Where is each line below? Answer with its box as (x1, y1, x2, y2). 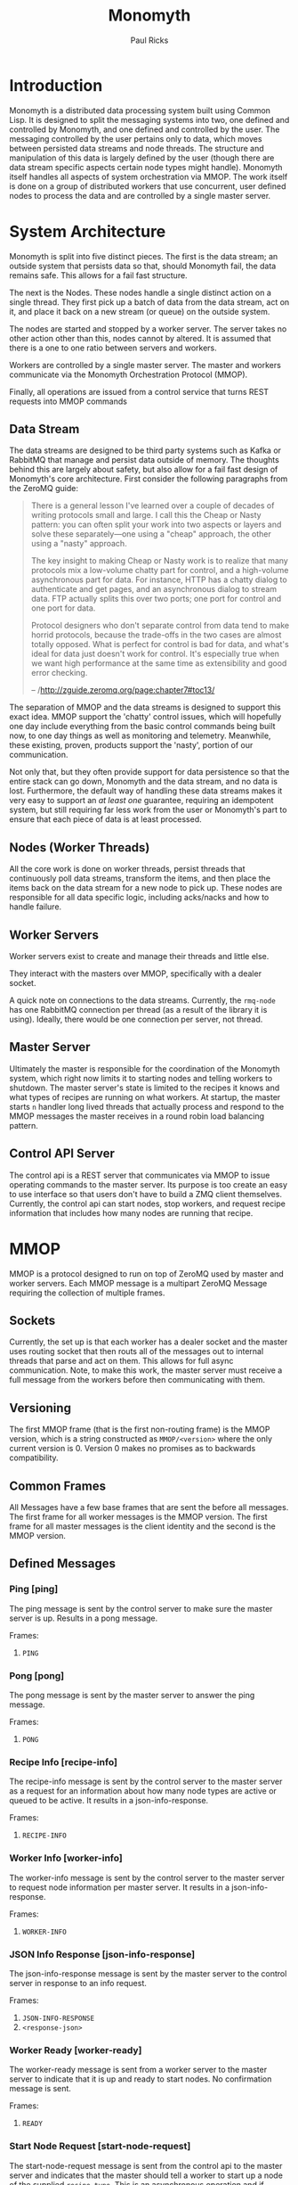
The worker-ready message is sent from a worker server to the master (9, 2065, 268, 2075)
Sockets (9, 1313, 56, 1328)
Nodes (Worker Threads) (9, 840, 150, 855)
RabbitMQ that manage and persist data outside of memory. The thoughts (9, 455, 280, 465)
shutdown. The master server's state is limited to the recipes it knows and (9, 1082, 280, 1093)
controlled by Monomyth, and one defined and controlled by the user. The (9, 124, 280, 135)
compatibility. (9, 1452, 60, 1463)
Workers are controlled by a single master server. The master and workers (9, 359, 282, 370)
